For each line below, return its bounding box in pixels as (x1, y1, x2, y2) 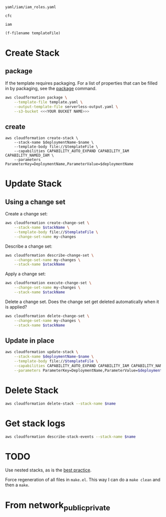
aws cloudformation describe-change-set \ (5, 253, 94, 258)
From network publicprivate (5, 499, 111, 513)
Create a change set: (5, 211, 48, 217)
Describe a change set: (5, 243, 53, 249)
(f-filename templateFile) (5, 31, 61, 36)
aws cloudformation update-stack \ (5, 350, 79, 355)
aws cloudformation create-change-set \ (5, 220, 90, 225)
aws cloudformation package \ (5, 95, 68, 100)
